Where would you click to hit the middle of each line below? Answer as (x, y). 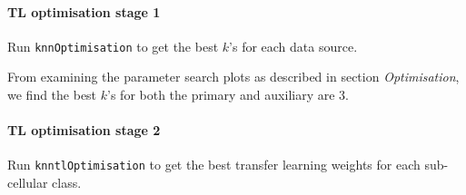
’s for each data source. (293, 46)
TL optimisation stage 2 (84, 130)
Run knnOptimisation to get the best (113, 46)
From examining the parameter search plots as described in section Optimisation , (233, 77)
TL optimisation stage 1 (84, 11)
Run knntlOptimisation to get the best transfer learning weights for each (214, 165)
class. (67, 183)
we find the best (52, 95)
